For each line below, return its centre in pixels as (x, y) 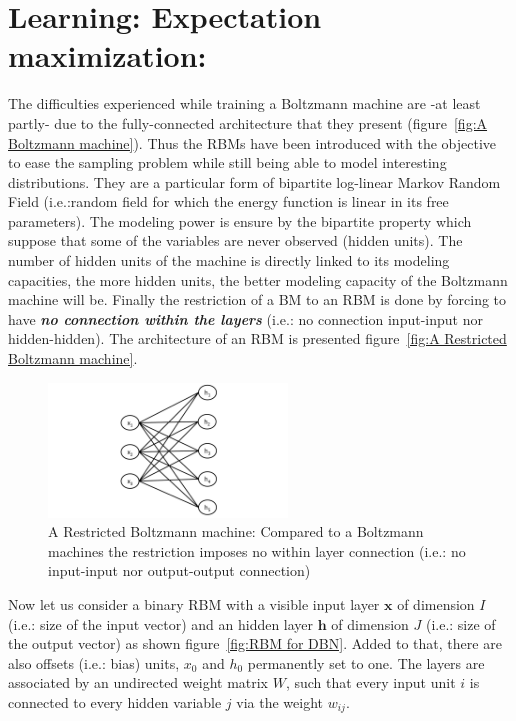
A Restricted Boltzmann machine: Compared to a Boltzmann (236, 531)
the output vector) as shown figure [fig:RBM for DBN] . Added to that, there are (255, 643)
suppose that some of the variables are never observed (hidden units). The (235, 240)
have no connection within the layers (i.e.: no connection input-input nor (245, 318)
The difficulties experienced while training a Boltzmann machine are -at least (244, 103)
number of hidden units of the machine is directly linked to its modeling (229, 260)
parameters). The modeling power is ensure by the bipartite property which (240, 220)
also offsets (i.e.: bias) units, (94, 662)
